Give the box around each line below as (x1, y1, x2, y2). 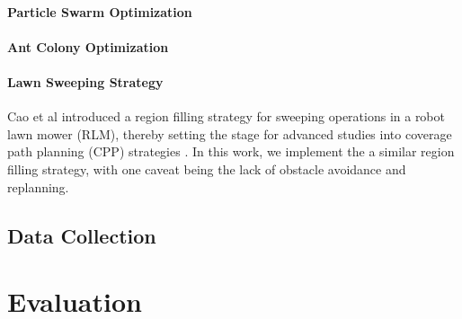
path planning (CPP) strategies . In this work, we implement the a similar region (7, 142, 455, 161)
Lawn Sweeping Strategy (7, 72, 164, 91)
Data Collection (7, 221, 156, 249)
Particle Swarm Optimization (7, 2, 192, 21)
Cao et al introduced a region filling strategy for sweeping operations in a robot (7, 107, 445, 126)
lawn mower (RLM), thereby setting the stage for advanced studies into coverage (7, 124, 452, 143)
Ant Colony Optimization (7, 37, 169, 56)
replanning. (7, 177, 69, 196)
